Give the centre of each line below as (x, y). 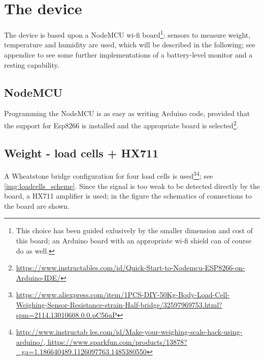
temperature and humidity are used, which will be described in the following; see (130, 45)
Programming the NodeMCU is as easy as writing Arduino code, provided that (127, 113)
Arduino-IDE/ (38, 277)
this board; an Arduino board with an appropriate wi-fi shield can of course (134, 241)
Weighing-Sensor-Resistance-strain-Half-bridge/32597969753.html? (119, 304)
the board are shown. (37, 205)
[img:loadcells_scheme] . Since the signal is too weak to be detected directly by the (132, 186)
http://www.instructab (52, 332)
